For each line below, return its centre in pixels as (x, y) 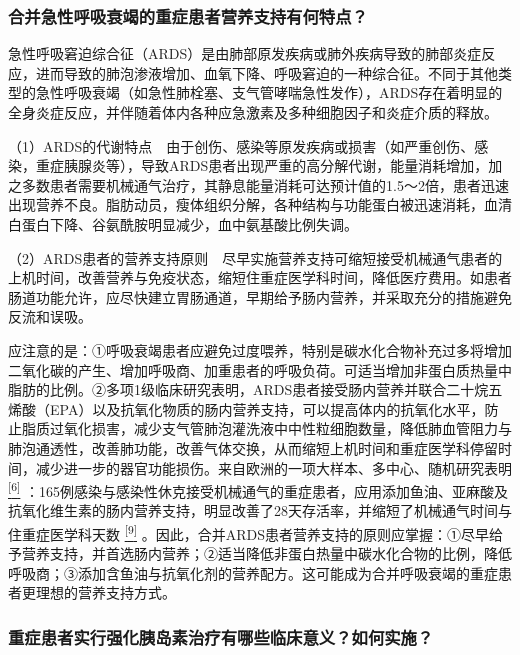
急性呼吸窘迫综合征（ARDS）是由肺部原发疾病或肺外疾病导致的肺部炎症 (245, 53)
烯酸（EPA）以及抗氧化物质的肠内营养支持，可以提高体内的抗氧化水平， (246, 408)
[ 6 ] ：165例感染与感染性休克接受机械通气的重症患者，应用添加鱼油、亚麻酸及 (258, 489)
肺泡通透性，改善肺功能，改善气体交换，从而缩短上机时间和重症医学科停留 (253, 447)
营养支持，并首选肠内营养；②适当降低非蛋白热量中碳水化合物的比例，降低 (266, 553)
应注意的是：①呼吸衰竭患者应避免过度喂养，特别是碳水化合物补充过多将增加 (260, 349)
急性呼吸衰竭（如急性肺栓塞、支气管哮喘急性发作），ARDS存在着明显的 (269, 92)
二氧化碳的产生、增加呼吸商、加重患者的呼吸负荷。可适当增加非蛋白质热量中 (260, 369)
